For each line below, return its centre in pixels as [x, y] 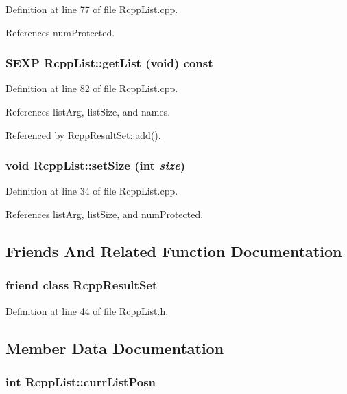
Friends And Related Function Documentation [174, 251]
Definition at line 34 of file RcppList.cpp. [92, 191]
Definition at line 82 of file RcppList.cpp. [92, 88]
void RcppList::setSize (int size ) [96, 165]
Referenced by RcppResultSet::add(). [83, 134]
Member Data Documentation [115, 348]
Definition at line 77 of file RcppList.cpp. [92, 9]
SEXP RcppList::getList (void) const [109, 63]
